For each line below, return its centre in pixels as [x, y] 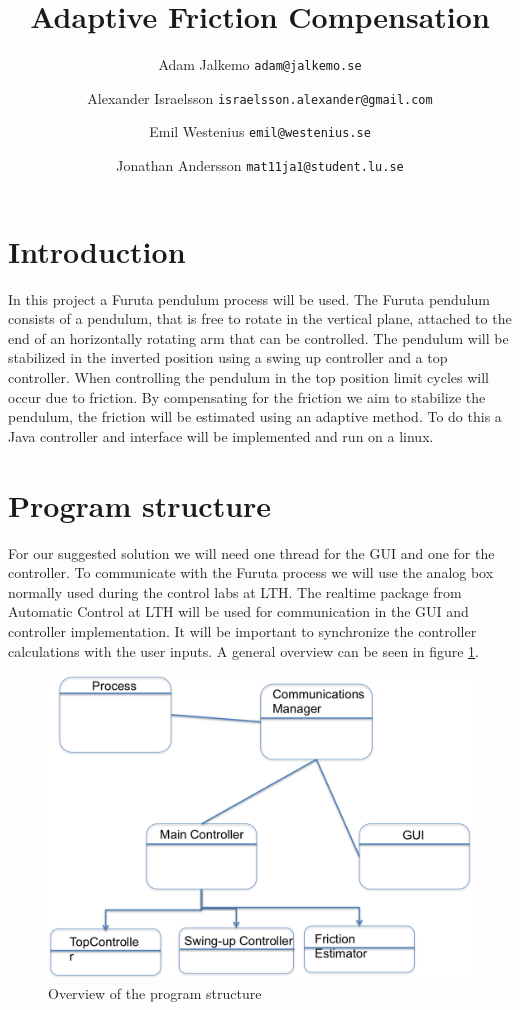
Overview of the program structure [155, 992]
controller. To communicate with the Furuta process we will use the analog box [251, 572]
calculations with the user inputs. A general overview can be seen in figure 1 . [244, 650]
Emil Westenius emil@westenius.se [260, 131]
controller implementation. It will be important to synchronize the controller [242, 630]
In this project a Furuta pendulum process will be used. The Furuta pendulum [249, 298]
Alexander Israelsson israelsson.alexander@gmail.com [260, 97]
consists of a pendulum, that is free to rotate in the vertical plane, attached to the [260, 318]
